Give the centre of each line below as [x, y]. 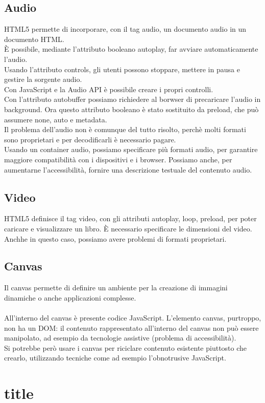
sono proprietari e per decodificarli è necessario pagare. [90, 139]
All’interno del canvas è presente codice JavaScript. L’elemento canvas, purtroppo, [133, 318]
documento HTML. [34, 39]
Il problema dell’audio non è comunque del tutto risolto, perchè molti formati [125, 129]
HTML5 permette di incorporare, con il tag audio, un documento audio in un [125, 29]
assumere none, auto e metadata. [56, 119]
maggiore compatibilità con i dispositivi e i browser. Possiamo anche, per [118, 159]
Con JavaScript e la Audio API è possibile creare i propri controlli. [109, 89]
